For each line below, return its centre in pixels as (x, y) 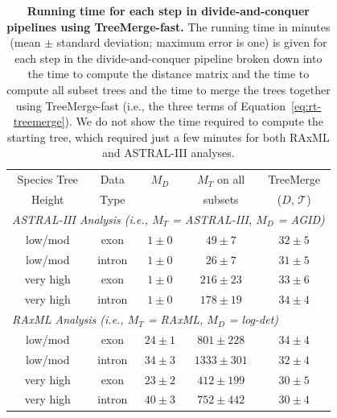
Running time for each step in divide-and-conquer (168, 10)
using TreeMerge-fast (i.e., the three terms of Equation (151, 105)
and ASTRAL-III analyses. (168, 153)
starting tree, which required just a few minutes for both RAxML (168, 137)
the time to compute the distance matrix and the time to (168, 74)
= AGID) (301, 219)
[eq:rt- (306, 105)
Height (48, 199)
